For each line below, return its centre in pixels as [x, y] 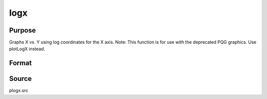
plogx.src [19, 91]
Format [21, 63]
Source [21, 79]
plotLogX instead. [27, 49]
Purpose [22, 30]
